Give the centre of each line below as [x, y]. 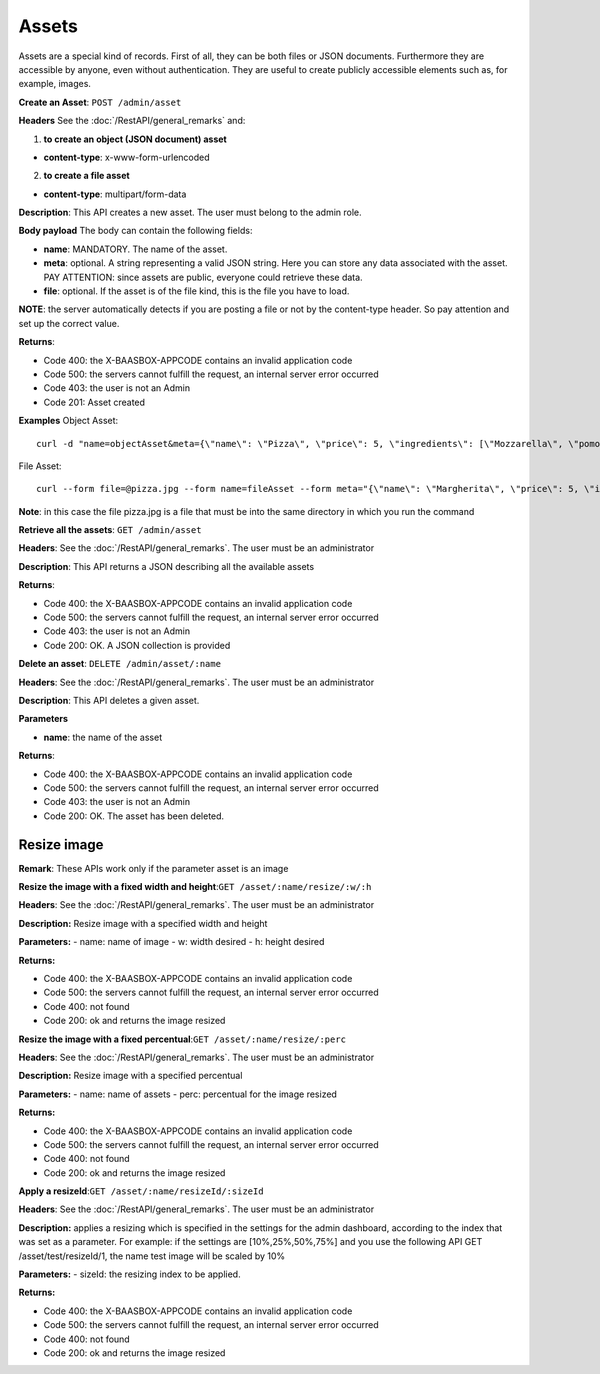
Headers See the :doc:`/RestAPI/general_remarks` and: [132, 121]
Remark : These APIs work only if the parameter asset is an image [153, 868]
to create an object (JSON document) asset [135, 139]
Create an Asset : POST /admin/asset [100, 102]
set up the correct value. [69, 323]
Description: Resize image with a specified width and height [143, 923]
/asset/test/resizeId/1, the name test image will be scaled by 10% [152, 1256]
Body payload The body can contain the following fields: [135, 231]
